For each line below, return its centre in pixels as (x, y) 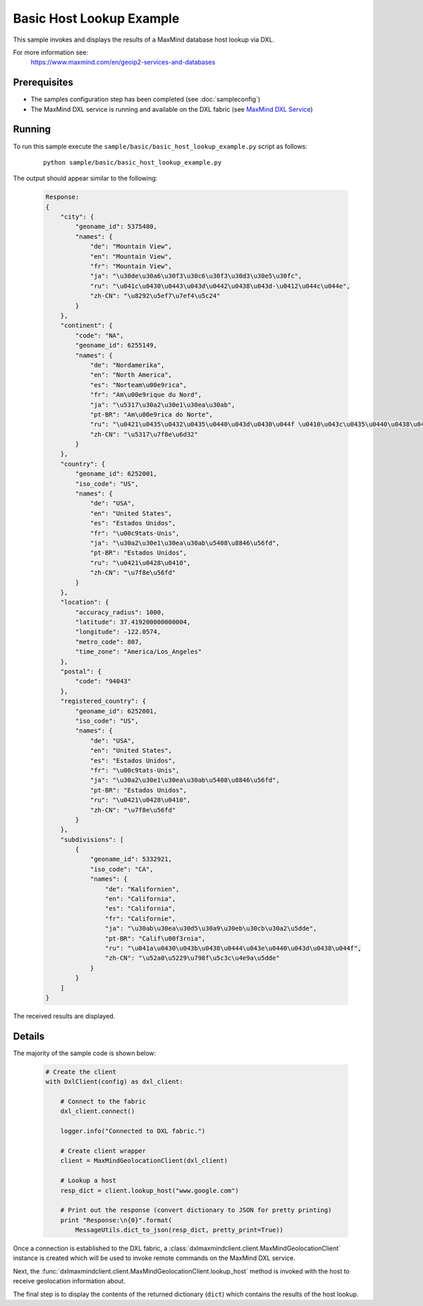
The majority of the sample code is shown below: (85, 1053)
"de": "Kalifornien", (142, 889)
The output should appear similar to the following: (85, 178)
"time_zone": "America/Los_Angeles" (139, 652)
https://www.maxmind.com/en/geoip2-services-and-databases (123, 62)
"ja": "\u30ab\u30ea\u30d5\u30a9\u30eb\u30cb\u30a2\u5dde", (211, 928)
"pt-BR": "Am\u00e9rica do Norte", (151, 414)
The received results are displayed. (64, 1016)
